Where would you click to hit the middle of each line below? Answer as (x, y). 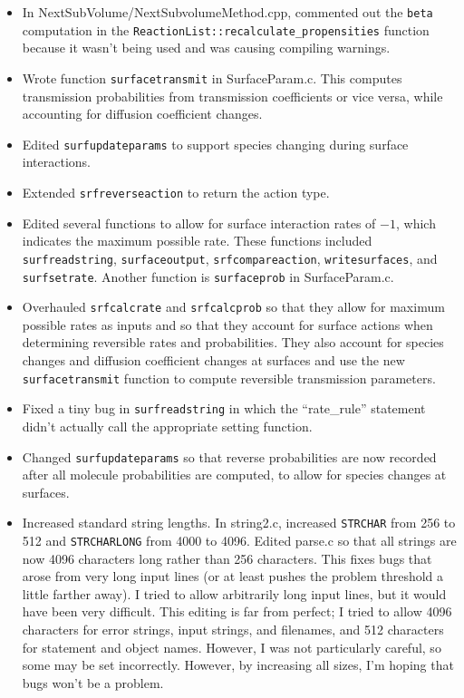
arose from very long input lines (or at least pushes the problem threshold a (233, 576)
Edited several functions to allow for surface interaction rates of (199, 223)
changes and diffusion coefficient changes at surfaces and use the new (213, 360)
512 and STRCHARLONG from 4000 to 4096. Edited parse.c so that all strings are (239, 540)
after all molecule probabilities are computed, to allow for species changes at (234, 475)
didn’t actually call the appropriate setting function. (167, 426)
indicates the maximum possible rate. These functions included (197, 241)
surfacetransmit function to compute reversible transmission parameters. (229, 378)
